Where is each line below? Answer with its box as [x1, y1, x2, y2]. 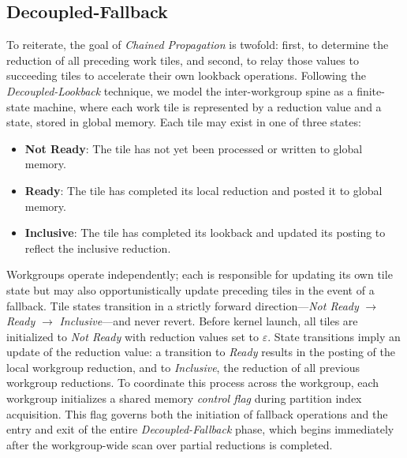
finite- [357, 82, 385, 99]
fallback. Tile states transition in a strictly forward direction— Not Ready [6, 297, 359, 313]
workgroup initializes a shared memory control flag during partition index [6, 390, 362, 407]
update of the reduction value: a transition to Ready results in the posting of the [6, 343, 395, 360]
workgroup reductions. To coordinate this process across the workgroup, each [6, 374, 379, 391]
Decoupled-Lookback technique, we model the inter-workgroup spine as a [6, 82, 353, 99]
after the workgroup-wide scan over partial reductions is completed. [6, 436, 333, 452]
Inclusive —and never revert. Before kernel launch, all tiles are [59, 313, 358, 329]
